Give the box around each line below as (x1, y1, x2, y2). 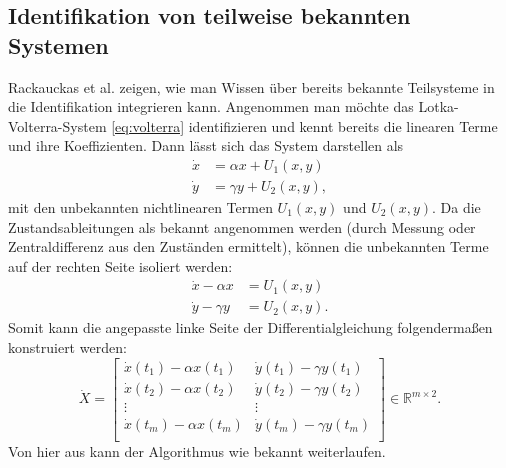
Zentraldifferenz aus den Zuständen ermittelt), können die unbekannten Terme (8, 236, 489, 257)
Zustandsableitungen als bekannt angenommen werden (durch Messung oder (8, 216, 476, 237)
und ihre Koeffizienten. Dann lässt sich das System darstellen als (8, 135, 404, 156)
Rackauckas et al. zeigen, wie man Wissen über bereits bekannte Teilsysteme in (8, 76, 495, 97)
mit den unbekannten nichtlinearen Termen (8, 197, 273, 218)
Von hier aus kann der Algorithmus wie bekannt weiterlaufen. (8, 440, 386, 461)
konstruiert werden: (8, 337, 127, 358)
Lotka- (418, 96, 459, 117)
